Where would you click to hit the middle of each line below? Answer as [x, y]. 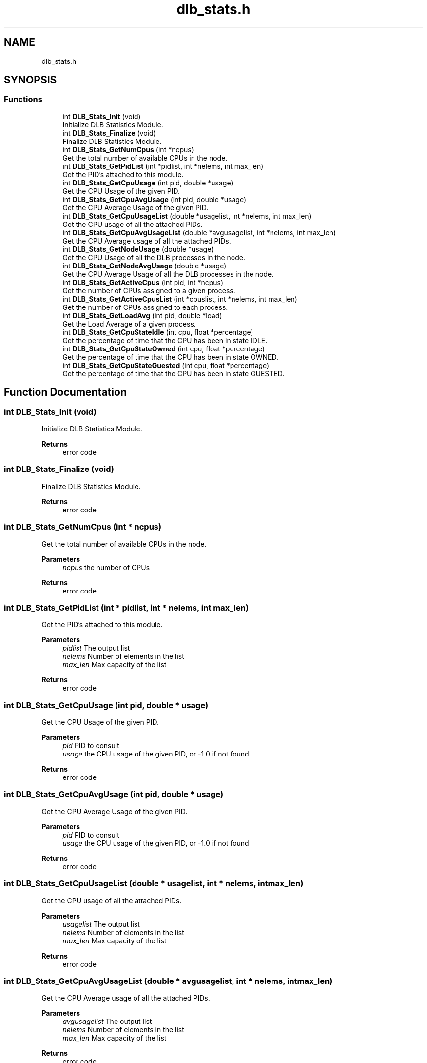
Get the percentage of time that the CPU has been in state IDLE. [165, 340]
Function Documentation [65, 392]
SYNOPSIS [30, 80]
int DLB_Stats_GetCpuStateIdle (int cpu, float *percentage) [158, 332]
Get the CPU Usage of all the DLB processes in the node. [154, 257]
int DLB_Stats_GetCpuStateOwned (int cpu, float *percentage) [164, 348]
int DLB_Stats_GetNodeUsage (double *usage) [138, 249]
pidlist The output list [96, 648]
